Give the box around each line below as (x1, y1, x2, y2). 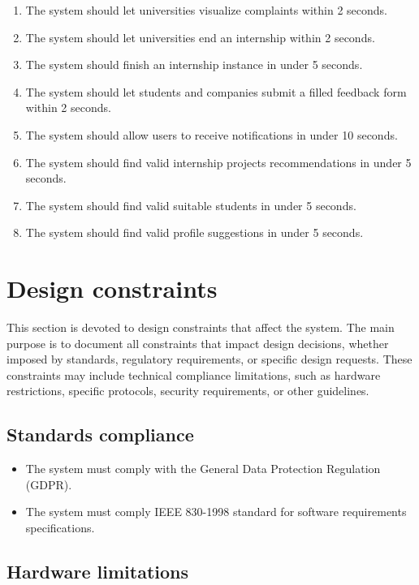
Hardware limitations (6, 559, 189, 583)
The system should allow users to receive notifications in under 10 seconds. (25, 126, 398, 143)
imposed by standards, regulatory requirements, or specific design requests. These (6, 351, 413, 368)
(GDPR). (25, 475, 72, 493)
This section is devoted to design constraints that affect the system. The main (6, 319, 395, 336)
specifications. (25, 519, 95, 536)
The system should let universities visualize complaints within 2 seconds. (25, 2, 387, 18)
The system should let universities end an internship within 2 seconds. (25, 28, 375, 45)
